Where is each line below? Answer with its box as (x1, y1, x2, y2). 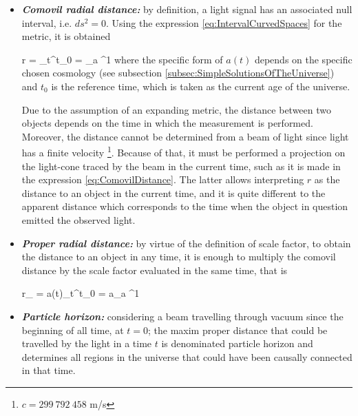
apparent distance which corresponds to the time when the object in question (21, 199, 348, 214)
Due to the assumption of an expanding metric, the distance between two (21, 102, 332, 116)
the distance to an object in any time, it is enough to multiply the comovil (21, 249, 336, 264)
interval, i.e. (21, 15, 72, 30)
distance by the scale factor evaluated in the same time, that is (21, 262, 288, 277)
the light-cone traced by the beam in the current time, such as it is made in (21, 158, 341, 173)
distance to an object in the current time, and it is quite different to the (21, 185, 326, 200)
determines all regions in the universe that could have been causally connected (21, 349, 352, 364)
